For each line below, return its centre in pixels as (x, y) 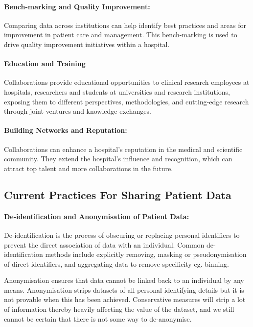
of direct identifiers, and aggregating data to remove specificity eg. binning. (116, 264)
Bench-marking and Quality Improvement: (77, 6)
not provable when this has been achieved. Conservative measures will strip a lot (125, 299)
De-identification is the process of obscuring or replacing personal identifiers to (122, 235)
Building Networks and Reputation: (66, 130)
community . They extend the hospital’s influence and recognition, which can (118, 159)
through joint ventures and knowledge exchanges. (78, 111)
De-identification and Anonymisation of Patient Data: (97, 216)
